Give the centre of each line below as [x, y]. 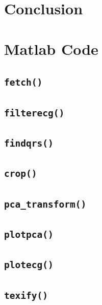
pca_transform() [45, 204]
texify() [26, 295]
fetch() [23, 83]
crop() [21, 174]
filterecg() [34, 113]
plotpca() [29, 234]
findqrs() [29, 143]
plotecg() [29, 265]
